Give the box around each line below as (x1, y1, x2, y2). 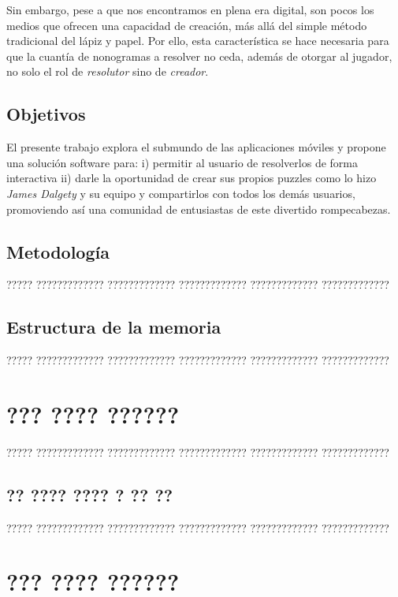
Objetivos (6, 102, 86, 126)
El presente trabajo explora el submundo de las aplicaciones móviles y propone (6, 139, 386, 155)
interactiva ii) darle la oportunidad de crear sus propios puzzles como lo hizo (6, 170, 377, 186)
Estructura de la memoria (6, 315, 221, 339)
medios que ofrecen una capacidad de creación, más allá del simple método (6, 17, 367, 33)
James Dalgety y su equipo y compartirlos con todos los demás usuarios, (6, 185, 355, 201)
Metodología (6, 239, 110, 263)
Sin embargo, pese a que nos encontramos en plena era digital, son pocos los (6, 2, 374, 17)
